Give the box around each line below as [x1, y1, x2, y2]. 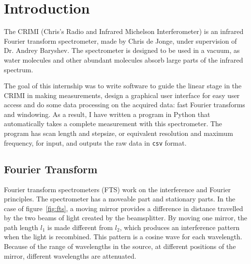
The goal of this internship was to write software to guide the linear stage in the [4, 81, 242, 91]
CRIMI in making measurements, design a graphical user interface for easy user [4, 90, 240, 100]
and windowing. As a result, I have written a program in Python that [4, 109, 210, 119]
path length [4, 222, 38, 232]
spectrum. [4, 64, 33, 74]
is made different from [47, 222, 113, 232]
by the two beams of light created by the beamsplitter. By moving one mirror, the [4, 213, 247, 223]
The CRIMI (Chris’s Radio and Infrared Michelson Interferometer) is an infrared [4, 26, 244, 36]
